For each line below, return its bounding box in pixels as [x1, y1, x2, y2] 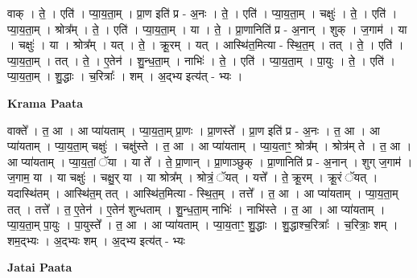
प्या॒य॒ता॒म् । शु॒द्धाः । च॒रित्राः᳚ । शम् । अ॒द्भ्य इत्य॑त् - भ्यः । [7, 67, 243, 84]
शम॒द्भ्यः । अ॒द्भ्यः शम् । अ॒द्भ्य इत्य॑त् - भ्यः [7, 231, 185, 248]
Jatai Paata [7, 259, 72, 276]
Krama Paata [7, 94, 83, 111]
